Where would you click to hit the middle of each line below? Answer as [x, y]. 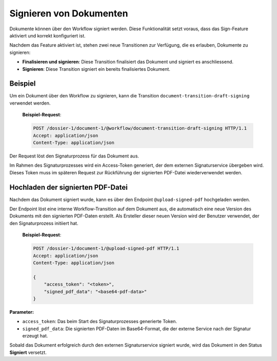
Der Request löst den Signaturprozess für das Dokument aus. [74, 156]
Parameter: [22, 312]
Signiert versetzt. [28, 352]
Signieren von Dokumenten [69, 13]
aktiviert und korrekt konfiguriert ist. [47, 35]
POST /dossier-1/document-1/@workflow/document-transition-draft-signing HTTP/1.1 [140, 128]
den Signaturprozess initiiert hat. [44, 223]
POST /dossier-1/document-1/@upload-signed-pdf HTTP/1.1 [106, 248]
